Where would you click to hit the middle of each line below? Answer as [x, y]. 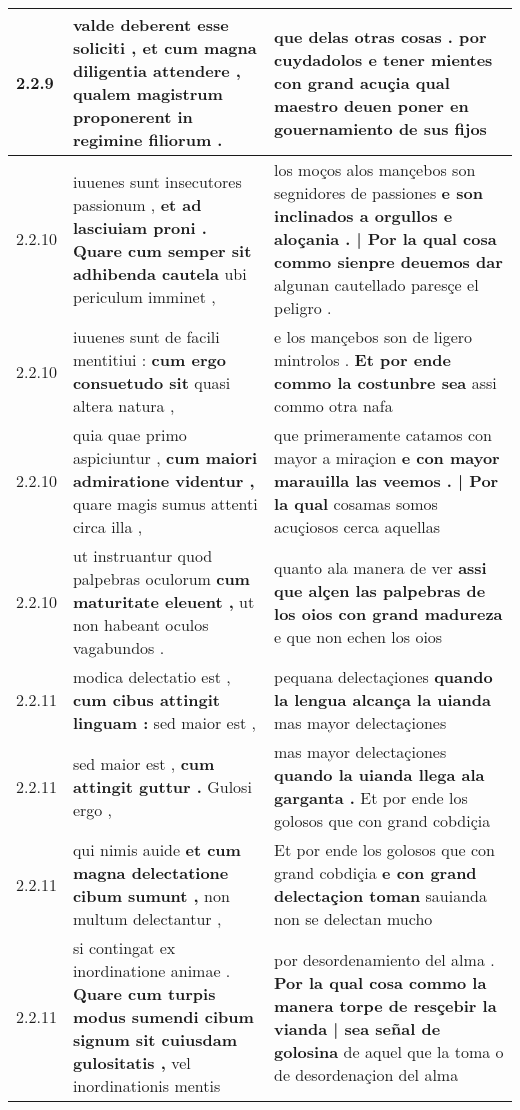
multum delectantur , [147, 918]
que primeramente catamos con [383, 434]
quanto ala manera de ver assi [380, 567]
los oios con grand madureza [388, 613]
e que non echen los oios [358, 636]
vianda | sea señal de [357, 1028]
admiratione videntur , [163, 480]
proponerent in [132, 116]
